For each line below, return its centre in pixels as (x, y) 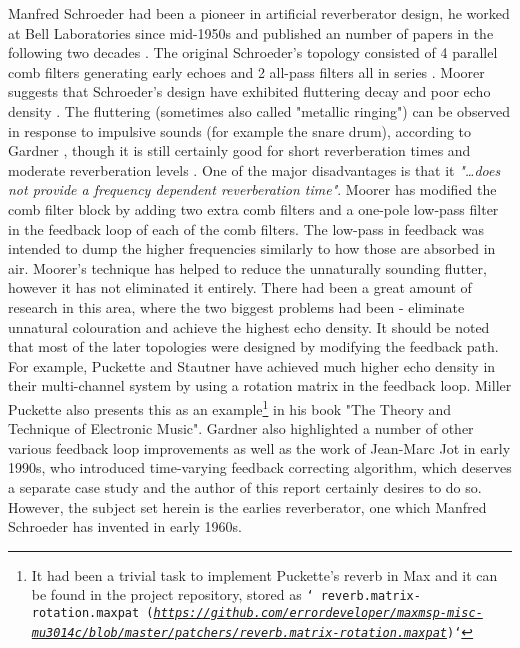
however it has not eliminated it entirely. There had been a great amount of (240, 287)
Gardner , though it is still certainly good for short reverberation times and (239, 150)
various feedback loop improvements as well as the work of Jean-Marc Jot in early (259, 447)
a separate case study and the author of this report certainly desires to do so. (245, 486)
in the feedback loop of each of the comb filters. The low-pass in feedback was (246, 228)
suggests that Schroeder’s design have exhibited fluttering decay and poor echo (249, 91)
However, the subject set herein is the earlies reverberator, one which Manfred (247, 506)
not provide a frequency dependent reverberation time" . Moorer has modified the (252, 189)
